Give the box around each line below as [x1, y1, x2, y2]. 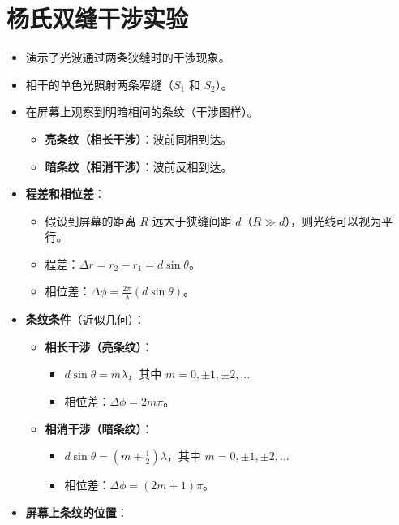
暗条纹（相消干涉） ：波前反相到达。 [45, 157, 233, 174]
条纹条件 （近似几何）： [25, 311, 145, 328]
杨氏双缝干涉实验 [6, 2, 189, 35]
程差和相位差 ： [25, 185, 105, 202]
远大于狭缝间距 [152, 212, 232, 229]
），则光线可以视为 [285, 212, 382, 229]
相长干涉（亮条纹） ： [45, 338, 153, 355]
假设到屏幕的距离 [45, 212, 136, 229]
